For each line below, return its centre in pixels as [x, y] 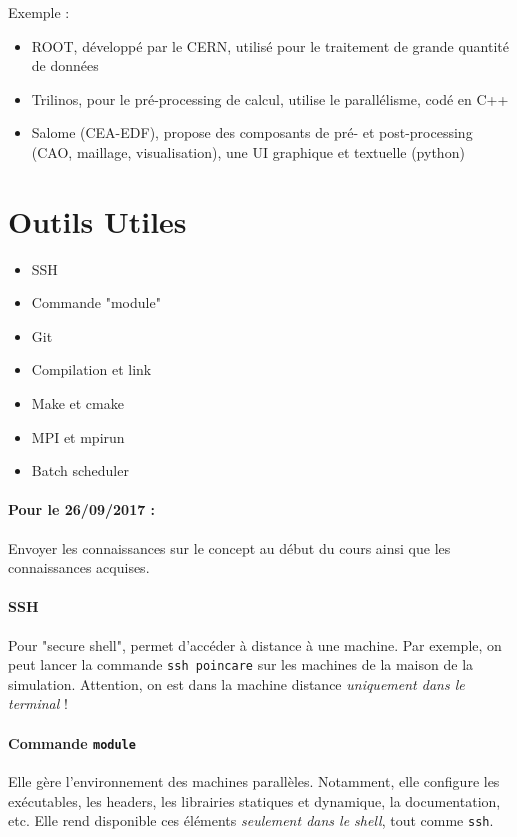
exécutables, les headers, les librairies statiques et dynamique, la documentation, [254, 800]
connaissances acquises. [79, 567]
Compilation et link [91, 369]
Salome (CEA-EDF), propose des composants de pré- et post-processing [252, 132]
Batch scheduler [80, 470]
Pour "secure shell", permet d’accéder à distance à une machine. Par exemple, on [255, 644]
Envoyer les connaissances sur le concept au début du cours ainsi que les [229, 547]
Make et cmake [77, 403]
